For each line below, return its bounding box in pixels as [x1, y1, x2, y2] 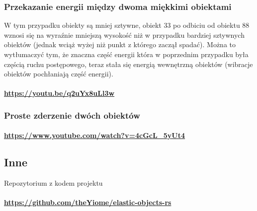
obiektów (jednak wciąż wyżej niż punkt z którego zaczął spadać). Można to [4, 39, 236, 50]
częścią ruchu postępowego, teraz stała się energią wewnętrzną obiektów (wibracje [4, 59, 253, 69]
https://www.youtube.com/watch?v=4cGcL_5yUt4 [4, 130, 185, 141]
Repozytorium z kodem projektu [4, 178, 103, 188]
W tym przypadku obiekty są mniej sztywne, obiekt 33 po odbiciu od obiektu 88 [4, 20, 250, 30]
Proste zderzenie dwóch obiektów [4, 109, 140, 121]
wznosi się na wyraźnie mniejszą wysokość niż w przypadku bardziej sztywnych [4, 29, 245, 40]
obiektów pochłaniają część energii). [4, 69, 113, 79]
